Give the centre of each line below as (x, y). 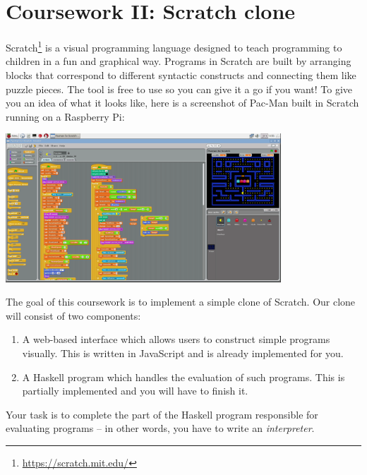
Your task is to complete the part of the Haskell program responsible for (162, 414)
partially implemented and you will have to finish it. (135, 391)
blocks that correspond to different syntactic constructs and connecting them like (181, 74)
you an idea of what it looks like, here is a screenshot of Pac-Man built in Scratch (182, 103)
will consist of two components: (73, 315)
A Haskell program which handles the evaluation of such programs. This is (183, 377)
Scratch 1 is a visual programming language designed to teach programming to (174, 46)
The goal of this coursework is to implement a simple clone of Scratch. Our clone (181, 302)
